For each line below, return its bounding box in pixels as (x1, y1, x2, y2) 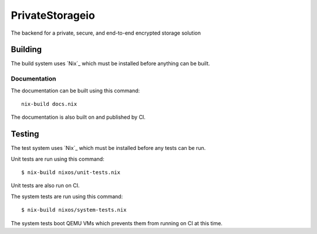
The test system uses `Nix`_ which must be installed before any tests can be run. (11, 145, 206, 152)
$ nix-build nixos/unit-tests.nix (21, 169, 120, 176)
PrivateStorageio (11, 9, 95, 22)
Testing (11, 129, 39, 139)
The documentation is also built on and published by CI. (11, 113, 146, 121)
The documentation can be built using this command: (11, 87, 140, 94)
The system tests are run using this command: (11, 193, 123, 200)
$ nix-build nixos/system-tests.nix (21, 206, 127, 213)
